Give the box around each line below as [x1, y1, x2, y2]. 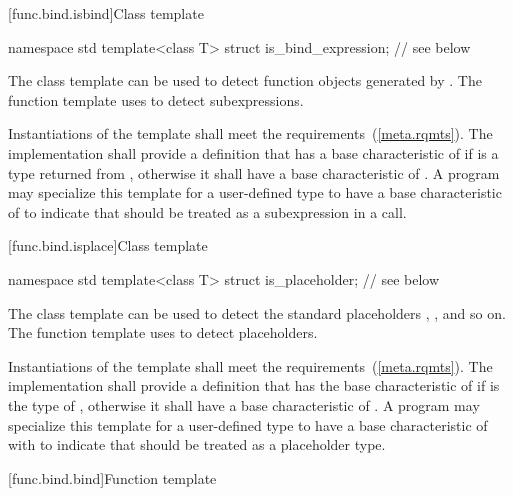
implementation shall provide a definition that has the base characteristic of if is [8, 375, 500, 396]
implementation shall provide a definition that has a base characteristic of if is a [8, 142, 499, 163]
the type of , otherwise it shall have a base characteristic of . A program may [8, 394, 480, 415]
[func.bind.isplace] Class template [8, 235, 208, 256]
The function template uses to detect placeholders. [8, 322, 318, 343]
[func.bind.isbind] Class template [8, 3, 204, 23]
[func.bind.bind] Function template [8, 467, 217, 488]
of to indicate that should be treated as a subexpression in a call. [8, 201, 407, 222]
